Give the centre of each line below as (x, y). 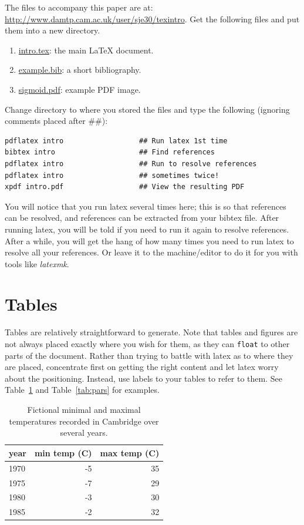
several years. (84, 433)
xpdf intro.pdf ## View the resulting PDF (125, 187)
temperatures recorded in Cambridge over (84, 421)
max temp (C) (130, 452)
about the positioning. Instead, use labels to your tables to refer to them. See (144, 378)
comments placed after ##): (56, 121)
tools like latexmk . (37, 263)
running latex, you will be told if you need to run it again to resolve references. (147, 229)
